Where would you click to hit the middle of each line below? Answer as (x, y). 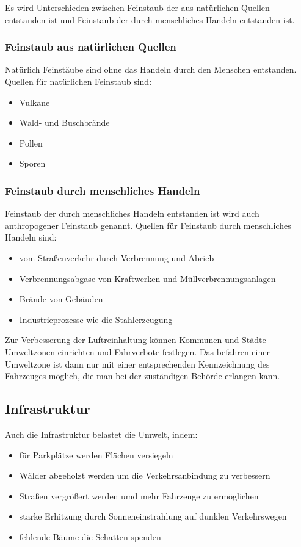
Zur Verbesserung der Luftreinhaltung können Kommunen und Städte (136, 340)
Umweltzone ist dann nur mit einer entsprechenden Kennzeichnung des (137, 364)
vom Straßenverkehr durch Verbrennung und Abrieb (117, 257)
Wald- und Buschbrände (64, 122)
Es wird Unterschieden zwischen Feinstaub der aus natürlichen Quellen (137, 7)
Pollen (31, 143)
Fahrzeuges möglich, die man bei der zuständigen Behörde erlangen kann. (143, 376)
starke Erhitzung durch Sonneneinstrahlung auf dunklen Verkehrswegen (153, 516)
